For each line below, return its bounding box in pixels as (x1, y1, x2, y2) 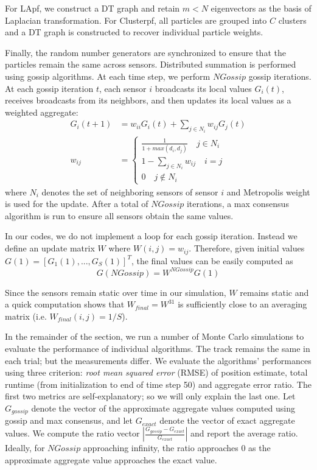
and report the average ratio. (190, 427, 298, 440)
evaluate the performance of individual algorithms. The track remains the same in (5, 342, 310, 354)
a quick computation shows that (5, 298, 125, 310)
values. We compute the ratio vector (5, 427, 140, 440)
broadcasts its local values (155, 82, 252, 94)
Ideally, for (5, 441, 45, 454)
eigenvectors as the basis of (211, 2, 312, 14)
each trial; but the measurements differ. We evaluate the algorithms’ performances (5, 354, 312, 367)
